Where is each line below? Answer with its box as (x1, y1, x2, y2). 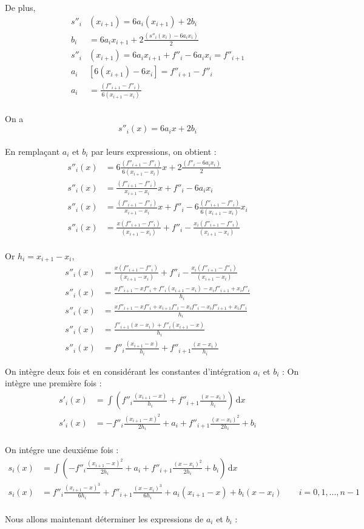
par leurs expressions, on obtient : (91, 145, 217, 157)
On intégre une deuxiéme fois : (5, 443, 119, 456)
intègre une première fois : (5, 377, 102, 389)
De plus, (5, 1, 36, 13)
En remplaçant (5, 145, 60, 157)
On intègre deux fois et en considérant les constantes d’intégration (5, 364, 251, 377)
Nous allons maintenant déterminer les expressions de (5, 512, 204, 525)
